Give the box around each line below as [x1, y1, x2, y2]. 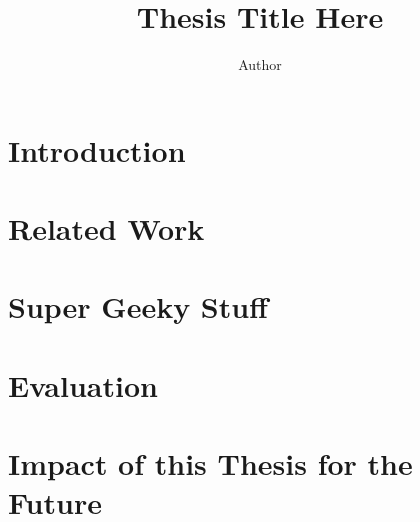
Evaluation [8, 364, 158, 405]
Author [238, 54, 282, 75]
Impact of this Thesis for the [8, 443, 413, 484]
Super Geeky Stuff [8, 286, 268, 327]
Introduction [8, 129, 186, 170]
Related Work [8, 208, 205, 249]
